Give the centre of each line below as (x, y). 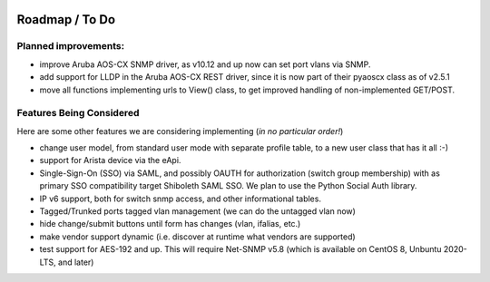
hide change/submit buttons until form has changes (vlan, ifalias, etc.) (170, 224)
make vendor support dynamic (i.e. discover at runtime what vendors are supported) (197, 237)
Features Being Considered (78, 113)
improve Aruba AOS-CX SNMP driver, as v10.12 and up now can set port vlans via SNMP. (205, 64)
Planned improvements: (71, 46)
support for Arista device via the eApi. (110, 160)
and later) (76, 262)
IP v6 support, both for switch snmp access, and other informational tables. (181, 199)
